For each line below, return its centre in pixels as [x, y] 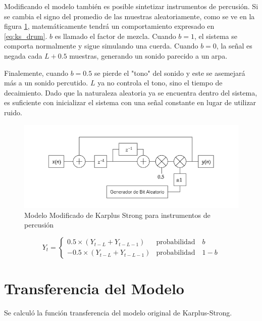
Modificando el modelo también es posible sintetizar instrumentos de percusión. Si [131, 6]
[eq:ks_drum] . [26, 36]
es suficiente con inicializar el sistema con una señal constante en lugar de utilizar [130, 102]
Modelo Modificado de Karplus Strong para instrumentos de [117, 215]
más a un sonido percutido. [46, 83]
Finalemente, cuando [36, 73]
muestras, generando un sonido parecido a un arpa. [148, 55]
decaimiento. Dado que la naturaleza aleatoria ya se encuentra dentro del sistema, [131, 92]
